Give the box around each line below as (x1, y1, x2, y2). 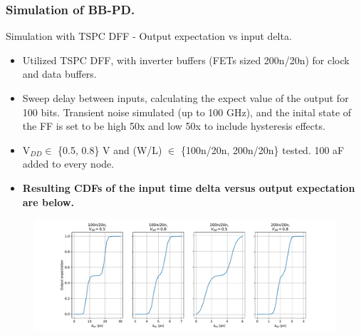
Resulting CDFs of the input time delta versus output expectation (22, 180, 355, 195)
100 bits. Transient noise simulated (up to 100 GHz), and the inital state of (22, 104, 352, 119)
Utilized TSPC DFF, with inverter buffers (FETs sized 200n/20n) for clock (22, 52, 350, 67)
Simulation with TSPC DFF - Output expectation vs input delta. (6, 29, 292, 44)
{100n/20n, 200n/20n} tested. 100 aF (180, 142, 345, 157)
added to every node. (22, 156, 115, 171)
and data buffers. (22, 66, 97, 81)
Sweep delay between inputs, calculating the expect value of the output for (22, 91, 349, 105)
